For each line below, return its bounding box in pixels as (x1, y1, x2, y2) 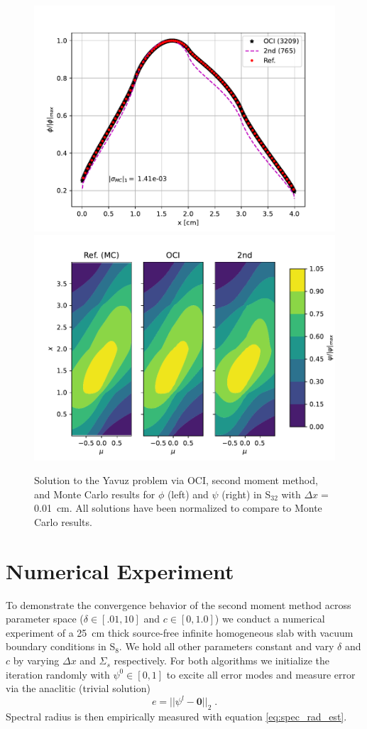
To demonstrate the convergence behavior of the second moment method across (6, 597, 351, 612)
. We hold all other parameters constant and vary (119, 639, 334, 654)
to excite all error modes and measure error (166, 667, 356, 681)
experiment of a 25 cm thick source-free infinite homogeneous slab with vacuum (6, 625, 354, 640)
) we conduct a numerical (214, 611, 325, 626)
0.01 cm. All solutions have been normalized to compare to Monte (34, 500, 322, 515)
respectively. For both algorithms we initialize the (114, 653, 329, 668)
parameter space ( (6, 611, 84, 626)
